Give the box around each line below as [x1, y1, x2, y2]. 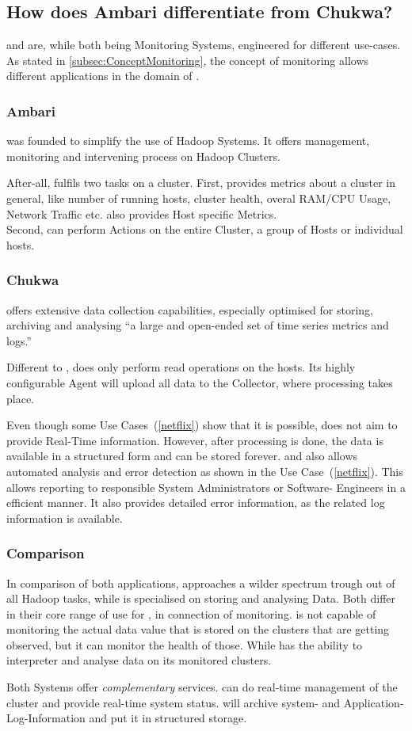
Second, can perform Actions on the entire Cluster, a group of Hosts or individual [6, 221, 403, 238]
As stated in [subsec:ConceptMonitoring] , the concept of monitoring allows [6, 51, 369, 68]
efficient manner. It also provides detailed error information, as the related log [6, 494, 385, 511]
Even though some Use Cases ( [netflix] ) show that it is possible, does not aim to [6, 417, 398, 433]
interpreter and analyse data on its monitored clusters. [6, 652, 272, 668]
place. [6, 390, 34, 406]
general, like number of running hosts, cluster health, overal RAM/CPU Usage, [6, 189, 391, 206]
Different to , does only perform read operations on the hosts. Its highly [6, 359, 356, 375]
